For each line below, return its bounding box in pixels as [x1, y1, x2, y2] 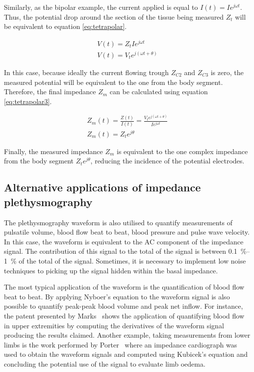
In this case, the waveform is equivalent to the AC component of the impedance [4, 236, 244, 246]
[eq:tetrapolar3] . [4, 96, 52, 106]
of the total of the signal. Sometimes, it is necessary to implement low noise [19, 255, 246, 266]
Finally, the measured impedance [4, 146, 103, 156]
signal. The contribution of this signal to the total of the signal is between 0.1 [4, 246, 237, 256]
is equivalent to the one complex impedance [117, 146, 248, 156]
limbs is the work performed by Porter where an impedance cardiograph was [4, 339, 237, 349]
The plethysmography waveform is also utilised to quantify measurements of [4, 217, 233, 227]
